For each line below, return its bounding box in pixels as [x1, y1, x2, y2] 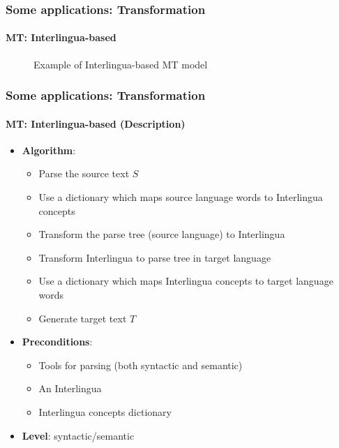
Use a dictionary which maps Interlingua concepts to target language [38, 274, 333, 288]
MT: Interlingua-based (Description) [6, 116, 186, 130]
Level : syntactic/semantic [22, 428, 135, 442]
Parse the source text [38, 166, 130, 181]
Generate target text [38, 311, 127, 325]
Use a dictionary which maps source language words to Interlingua [38, 190, 323, 204]
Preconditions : [22, 334, 93, 349]
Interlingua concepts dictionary [38, 405, 172, 419]
